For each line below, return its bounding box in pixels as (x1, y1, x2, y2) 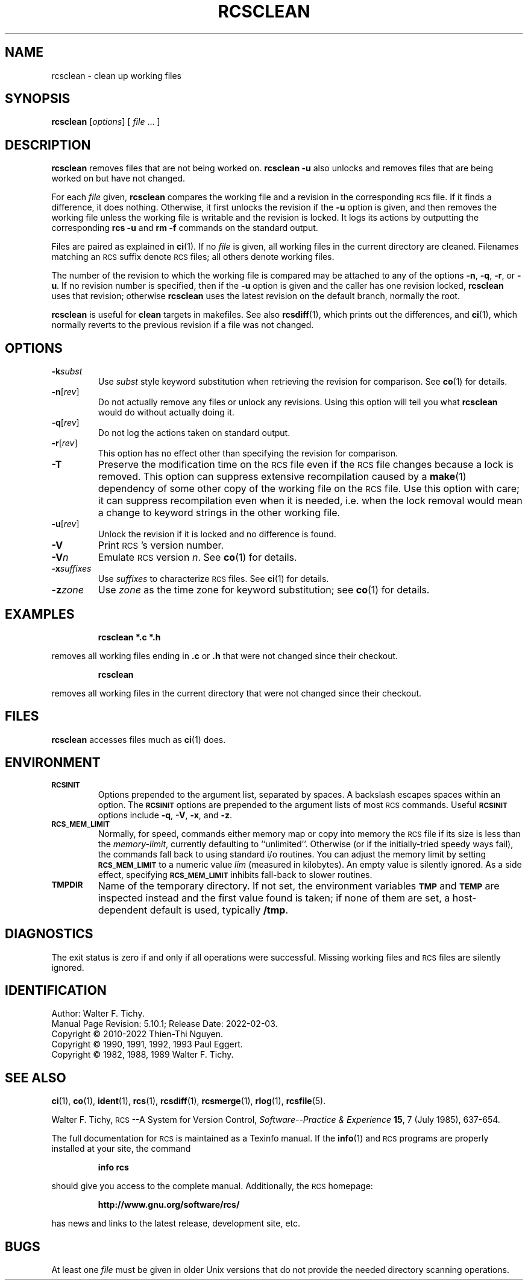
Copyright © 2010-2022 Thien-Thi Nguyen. (51, 1029, 224, 1040)
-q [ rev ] (51, 417, 80, 428)
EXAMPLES (5, 606, 75, 622)
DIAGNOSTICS (5, 926, 93, 942)
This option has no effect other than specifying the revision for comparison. (98, 448, 398, 459)
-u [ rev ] (51, 519, 80, 529)
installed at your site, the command (51, 1143, 191, 1154)
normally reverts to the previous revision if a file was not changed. (51, 320, 314, 330)
